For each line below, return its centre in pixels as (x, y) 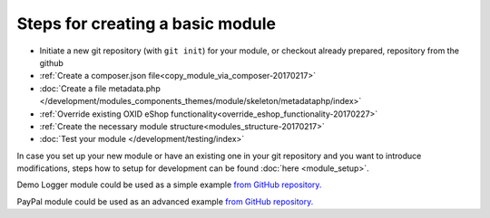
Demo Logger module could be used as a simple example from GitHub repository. (169, 185)
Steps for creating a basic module (147, 24)
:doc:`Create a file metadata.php (100, 88)
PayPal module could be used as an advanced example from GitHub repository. (165, 201)
